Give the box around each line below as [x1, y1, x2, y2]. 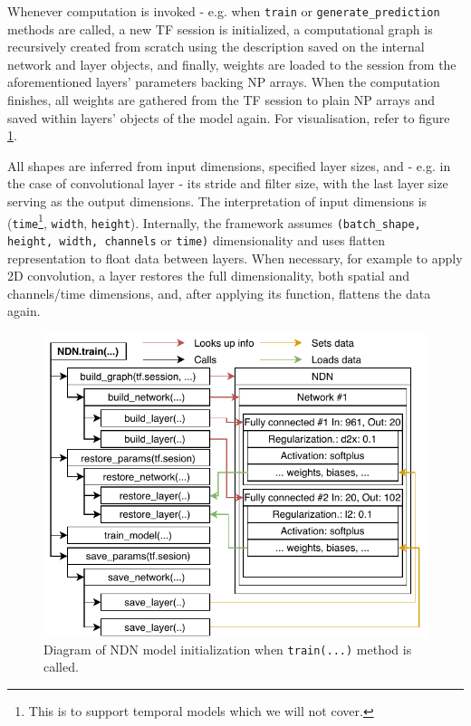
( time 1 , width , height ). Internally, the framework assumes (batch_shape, [7, 210, 421, 232]
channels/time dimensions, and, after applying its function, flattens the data [7, 283, 431, 302]
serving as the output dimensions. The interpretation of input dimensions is [7, 192, 428, 210]
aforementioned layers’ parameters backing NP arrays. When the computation [7, 72, 440, 91]
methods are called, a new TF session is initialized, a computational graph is [7, 19, 433, 38]
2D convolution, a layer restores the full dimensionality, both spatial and [7, 266, 409, 285]
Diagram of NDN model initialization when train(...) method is [43, 639, 412, 658]
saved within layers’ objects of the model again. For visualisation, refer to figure [7, 108, 450, 127]
